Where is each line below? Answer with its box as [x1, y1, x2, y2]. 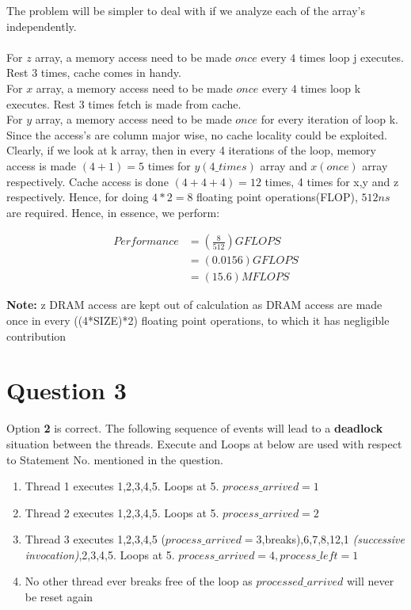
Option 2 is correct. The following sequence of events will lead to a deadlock [6, 420, 383, 437]
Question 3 [6, 374, 127, 406]
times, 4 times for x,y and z [264, 173, 399, 189]
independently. [6, 17, 77, 34]
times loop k [300, 79, 361, 96]
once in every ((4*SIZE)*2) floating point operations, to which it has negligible [6, 312, 390, 328]
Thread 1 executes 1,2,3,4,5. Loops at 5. [25, 478, 219, 494]
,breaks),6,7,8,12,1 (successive [261, 531, 405, 547]
